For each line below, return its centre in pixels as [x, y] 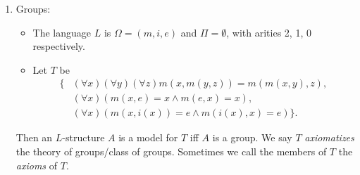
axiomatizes [329, 137]
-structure [83, 137]
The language [62, 32]
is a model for [148, 137]
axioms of [37, 165]
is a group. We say [252, 137]
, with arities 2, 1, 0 [269, 32]
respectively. [59, 46]
